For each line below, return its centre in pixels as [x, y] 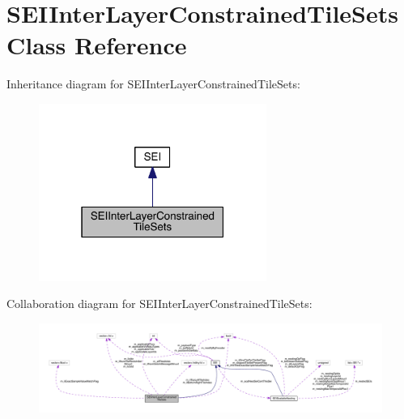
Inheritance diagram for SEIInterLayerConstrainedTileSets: [153, 84]
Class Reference [97, 45]
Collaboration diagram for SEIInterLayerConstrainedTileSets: [159, 304]
